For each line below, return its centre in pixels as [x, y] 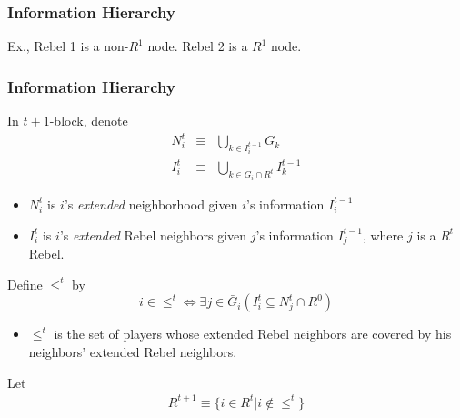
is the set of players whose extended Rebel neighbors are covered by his [253, 334]
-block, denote [89, 121]
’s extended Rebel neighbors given [153, 234]
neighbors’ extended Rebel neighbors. [133, 352]
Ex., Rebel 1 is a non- [68, 46]
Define [25, 284]
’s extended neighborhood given [151, 204]
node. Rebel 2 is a [198, 46]
